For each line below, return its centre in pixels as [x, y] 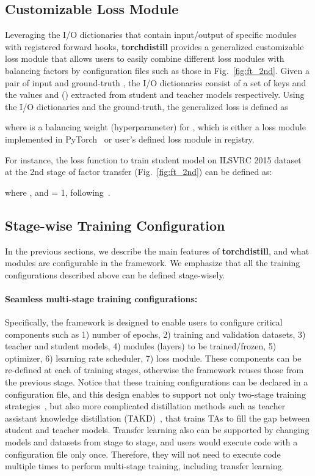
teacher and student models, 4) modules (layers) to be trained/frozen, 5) [141, 346]
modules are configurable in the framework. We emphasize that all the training [153, 263]
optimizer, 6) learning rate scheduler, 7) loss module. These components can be [153, 358]
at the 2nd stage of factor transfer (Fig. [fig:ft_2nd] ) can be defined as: [139, 172]
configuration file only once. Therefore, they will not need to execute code [143, 454]
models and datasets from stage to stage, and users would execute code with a [151, 442]
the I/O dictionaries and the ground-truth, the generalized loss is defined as [147, 106]
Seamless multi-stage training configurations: [101, 298]
